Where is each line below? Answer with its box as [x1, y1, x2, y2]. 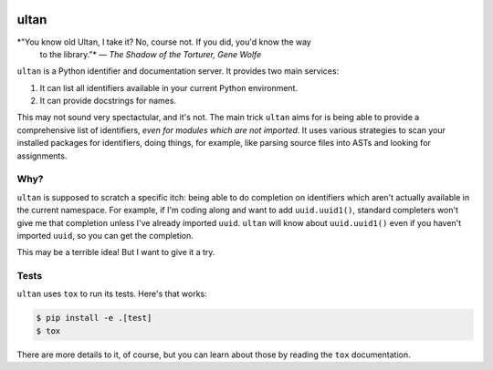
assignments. [16, 150, 68, 161]
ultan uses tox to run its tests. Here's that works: [16, 288, 207, 300]
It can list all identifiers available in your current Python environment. [39, 82, 299, 93]
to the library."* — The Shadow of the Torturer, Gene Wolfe [39, 48, 262, 59]
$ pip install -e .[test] [36, 313, 152, 324]
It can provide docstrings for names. [39, 96, 177, 107]
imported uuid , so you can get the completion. [16, 230, 194, 241]
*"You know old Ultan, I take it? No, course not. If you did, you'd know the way [16, 36, 312, 47]
